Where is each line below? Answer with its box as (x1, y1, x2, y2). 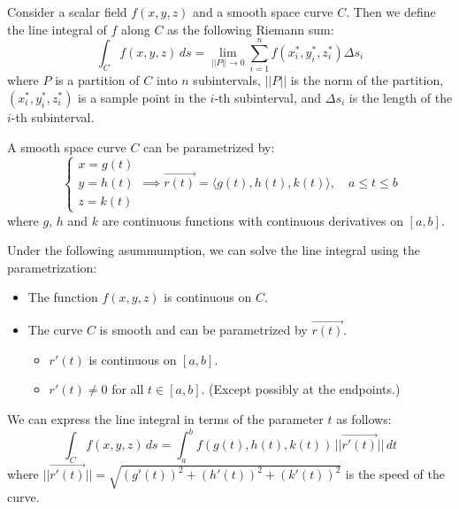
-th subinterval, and (214, 88, 322, 106)
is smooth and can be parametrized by (99, 320, 308, 339)
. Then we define (346, 3, 436, 20)
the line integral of (7, 19, 107, 38)
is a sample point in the (78, 88, 206, 106)
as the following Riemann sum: (167, 19, 334, 38)
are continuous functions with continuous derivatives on (102, 211, 403, 229)
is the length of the (348, 88, 453, 106)
